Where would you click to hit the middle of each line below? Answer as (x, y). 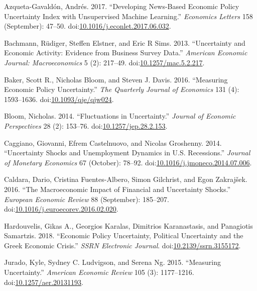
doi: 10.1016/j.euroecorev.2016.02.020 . (61, 209)
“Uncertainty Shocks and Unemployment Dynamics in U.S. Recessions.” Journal (127, 153)
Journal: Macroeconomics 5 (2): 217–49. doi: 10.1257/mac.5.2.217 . (104, 62)
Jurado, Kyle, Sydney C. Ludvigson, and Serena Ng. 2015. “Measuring (112, 262)
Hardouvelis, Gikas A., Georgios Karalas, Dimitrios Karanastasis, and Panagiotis (128, 225)
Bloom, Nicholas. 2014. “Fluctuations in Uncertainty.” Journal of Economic (120, 116)
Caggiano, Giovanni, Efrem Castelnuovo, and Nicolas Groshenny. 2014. (113, 142)
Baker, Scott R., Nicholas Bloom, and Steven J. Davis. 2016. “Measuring (116, 79)
